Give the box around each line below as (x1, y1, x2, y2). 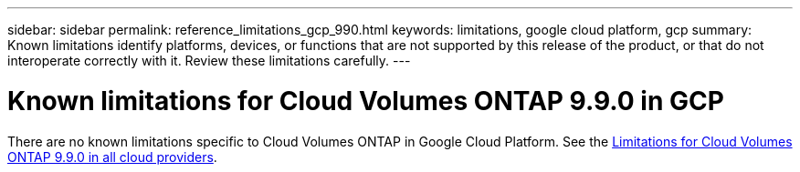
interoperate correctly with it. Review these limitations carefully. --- (7, 53, 411, 68)
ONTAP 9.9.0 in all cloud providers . (7, 148, 217, 165)
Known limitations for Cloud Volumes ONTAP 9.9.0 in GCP (7, 85, 724, 116)
